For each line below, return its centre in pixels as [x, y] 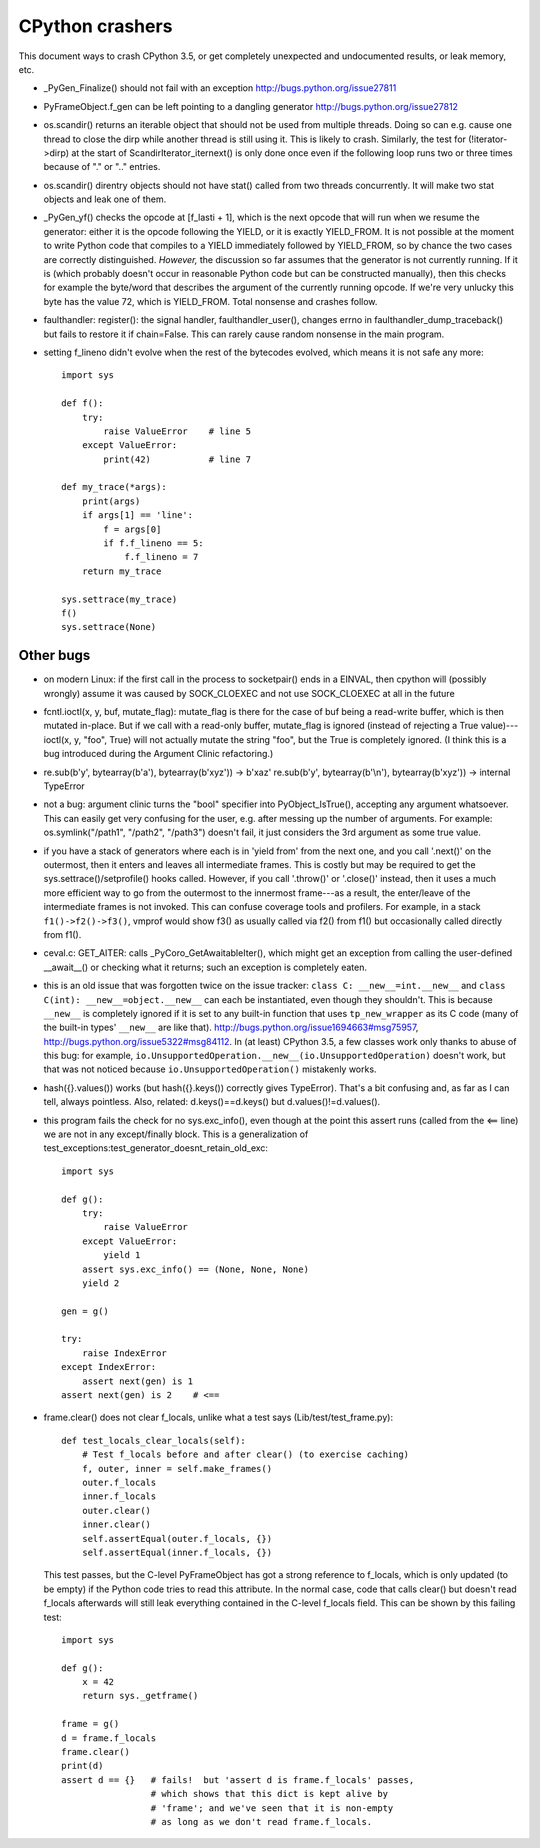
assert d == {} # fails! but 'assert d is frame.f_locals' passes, [238, 1779]
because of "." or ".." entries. [102, 167]
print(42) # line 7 [177, 459]
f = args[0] [132, 529]
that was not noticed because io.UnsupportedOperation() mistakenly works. [210, 1069]
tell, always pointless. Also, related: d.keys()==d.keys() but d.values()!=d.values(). [212, 1102]
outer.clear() [116, 1510]
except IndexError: [109, 1367]
